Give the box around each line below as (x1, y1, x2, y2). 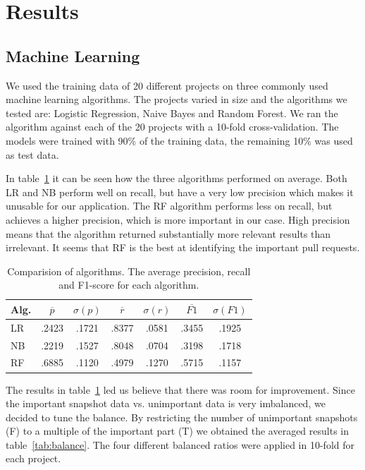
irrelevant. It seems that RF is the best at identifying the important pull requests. (6, 240, 360, 255)
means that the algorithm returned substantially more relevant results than (6, 226, 331, 241)
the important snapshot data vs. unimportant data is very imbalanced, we (6, 396, 326, 411)
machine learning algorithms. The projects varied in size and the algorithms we (6, 92, 347, 107)
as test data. (6, 147, 59, 162)
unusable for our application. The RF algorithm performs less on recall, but (6, 198, 333, 213)
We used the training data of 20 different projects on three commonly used (6, 78, 328, 92)
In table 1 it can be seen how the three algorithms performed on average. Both (6, 171, 347, 186)
